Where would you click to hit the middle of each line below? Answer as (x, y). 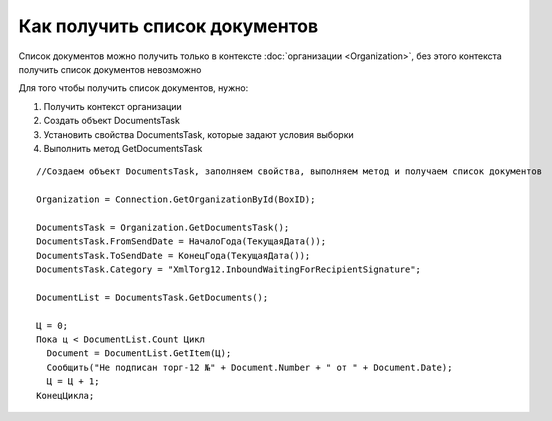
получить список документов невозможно (110, 69)
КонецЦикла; (65, 395)
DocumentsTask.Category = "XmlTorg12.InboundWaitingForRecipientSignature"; (229, 269)
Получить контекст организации (112, 106)
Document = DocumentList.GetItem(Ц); (139, 353)
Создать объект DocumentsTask (111, 121)
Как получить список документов (168, 26)
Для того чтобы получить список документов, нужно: (133, 88)
